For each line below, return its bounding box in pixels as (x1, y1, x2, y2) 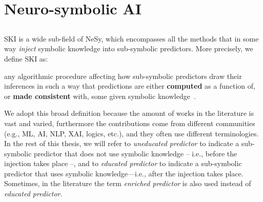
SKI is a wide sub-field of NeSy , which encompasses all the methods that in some (4, 33, 259, 44)
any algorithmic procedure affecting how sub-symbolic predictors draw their (4, 70, 242, 81)
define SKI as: (4, 53, 48, 64)
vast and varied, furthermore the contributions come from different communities (4, 117, 255, 128)
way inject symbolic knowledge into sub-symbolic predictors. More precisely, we (4, 43, 253, 54)
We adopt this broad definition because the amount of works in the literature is (4, 108, 254, 118)
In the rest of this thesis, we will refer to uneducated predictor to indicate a (4, 138, 239, 149)
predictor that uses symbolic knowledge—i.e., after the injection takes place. (4, 168, 244, 178)
